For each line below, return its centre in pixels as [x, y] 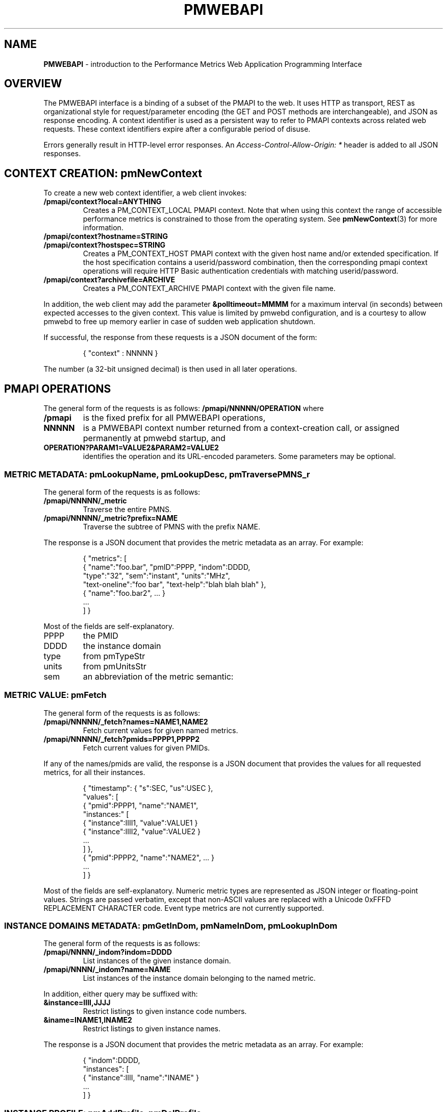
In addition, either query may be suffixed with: [121, 994]
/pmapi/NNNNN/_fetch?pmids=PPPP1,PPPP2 [122, 739]
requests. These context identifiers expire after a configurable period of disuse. [177, 129]
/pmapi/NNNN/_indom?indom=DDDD [108, 952]
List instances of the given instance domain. [157, 961]
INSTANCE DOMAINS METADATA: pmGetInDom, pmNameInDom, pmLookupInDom [171, 926]
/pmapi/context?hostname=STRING [106, 236]
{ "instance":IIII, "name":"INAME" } [141, 1078]
